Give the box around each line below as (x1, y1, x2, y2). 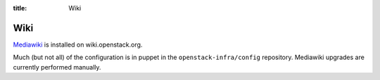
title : (13, 4, 27, 12)
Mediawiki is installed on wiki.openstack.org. (13, 40, 143, 49)
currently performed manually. (13, 63, 101, 71)
